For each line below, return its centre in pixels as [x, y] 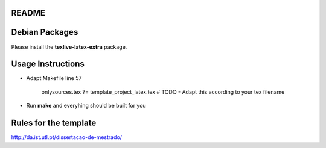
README [28, 13]
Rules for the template [54, 123]
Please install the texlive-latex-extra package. [69, 47]
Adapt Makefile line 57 [54, 78]
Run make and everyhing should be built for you [86, 106]
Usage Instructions [48, 64]
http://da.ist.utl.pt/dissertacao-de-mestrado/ [66, 137]
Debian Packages [45, 32]
